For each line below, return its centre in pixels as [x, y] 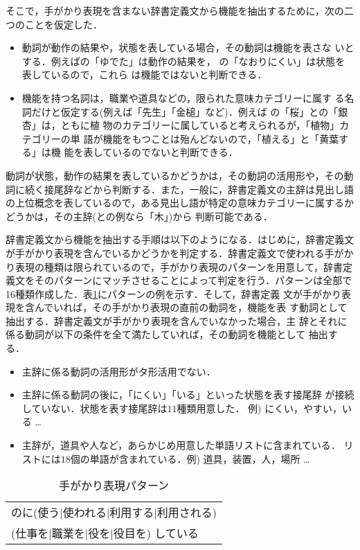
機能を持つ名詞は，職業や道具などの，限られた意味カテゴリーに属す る [183, 97]
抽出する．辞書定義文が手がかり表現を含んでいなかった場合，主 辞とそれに [177, 320]
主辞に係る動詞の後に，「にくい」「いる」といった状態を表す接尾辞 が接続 [188, 394]
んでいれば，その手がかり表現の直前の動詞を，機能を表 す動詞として [191, 307]
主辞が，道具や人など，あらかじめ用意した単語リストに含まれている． [181, 445]
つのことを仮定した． [54, 24]
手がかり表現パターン [114, 486]
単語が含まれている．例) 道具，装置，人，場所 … [200, 458]
